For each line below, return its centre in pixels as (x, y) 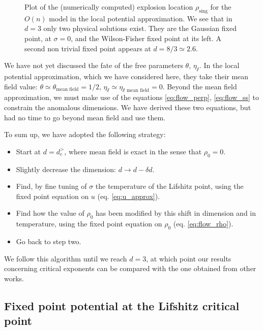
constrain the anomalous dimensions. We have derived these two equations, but (128, 107)
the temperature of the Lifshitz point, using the (169, 186)
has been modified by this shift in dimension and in (176, 213)
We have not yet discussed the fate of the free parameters (94, 65)
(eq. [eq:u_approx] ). (129, 196)
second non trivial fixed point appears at (88, 48)
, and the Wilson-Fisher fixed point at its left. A (146, 38)
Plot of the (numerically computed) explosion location (109, 7)
